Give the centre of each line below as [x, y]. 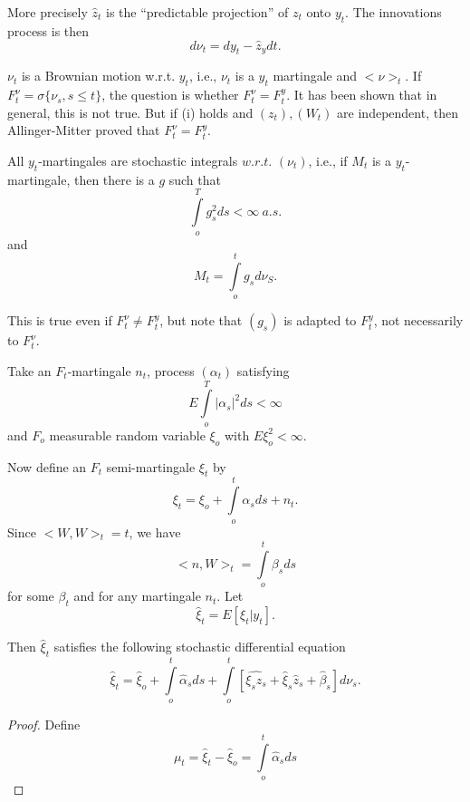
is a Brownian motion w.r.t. [98, 76]
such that [195, 179]
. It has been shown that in [362, 95]
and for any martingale [137, 596]
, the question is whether [170, 95]
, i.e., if [328, 160]
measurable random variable [127, 435]
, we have [155, 531]
